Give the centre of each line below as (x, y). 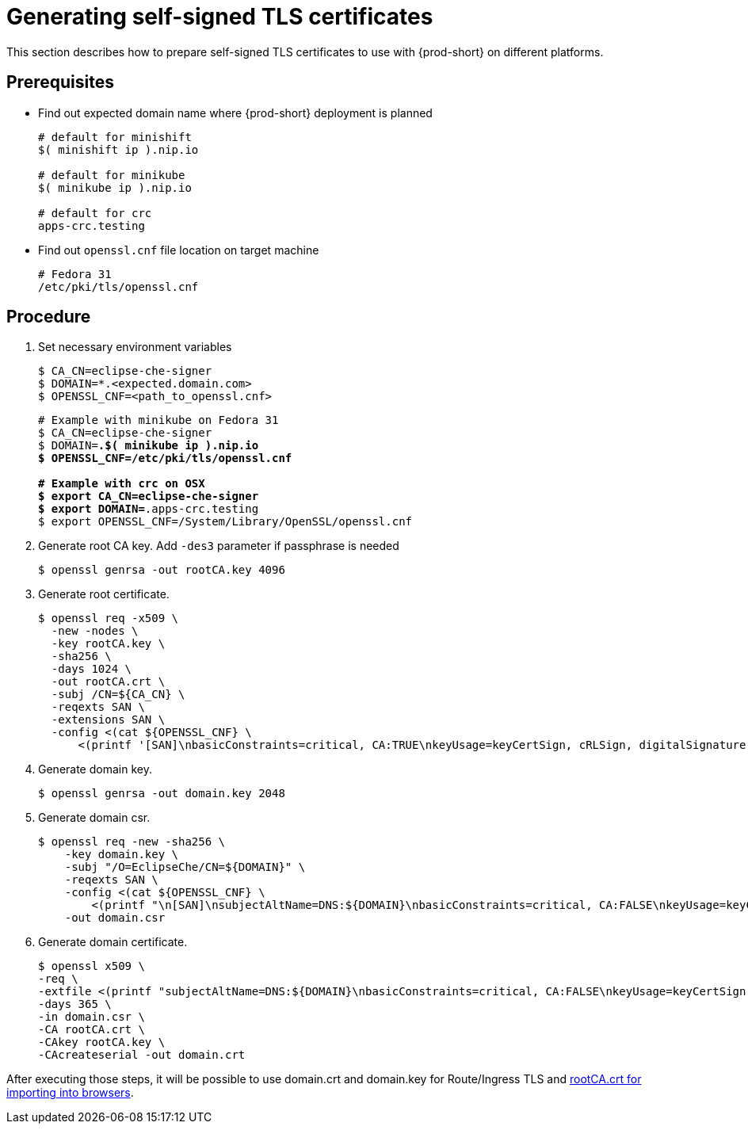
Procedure (49, 317)
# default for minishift (115, 137)
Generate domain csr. (94, 818)
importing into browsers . (70, 1093)
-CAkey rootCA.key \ (102, 1042)
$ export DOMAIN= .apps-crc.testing (149, 509)
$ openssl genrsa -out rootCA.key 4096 (162, 570)
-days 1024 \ (92, 669)
